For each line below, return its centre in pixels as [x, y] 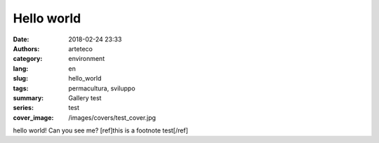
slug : [20, 79]
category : [28, 59]
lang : [21, 68]
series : [24, 108]
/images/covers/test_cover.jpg [112, 117]
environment [87, 59]
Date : [21, 39]
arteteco [80, 48]
